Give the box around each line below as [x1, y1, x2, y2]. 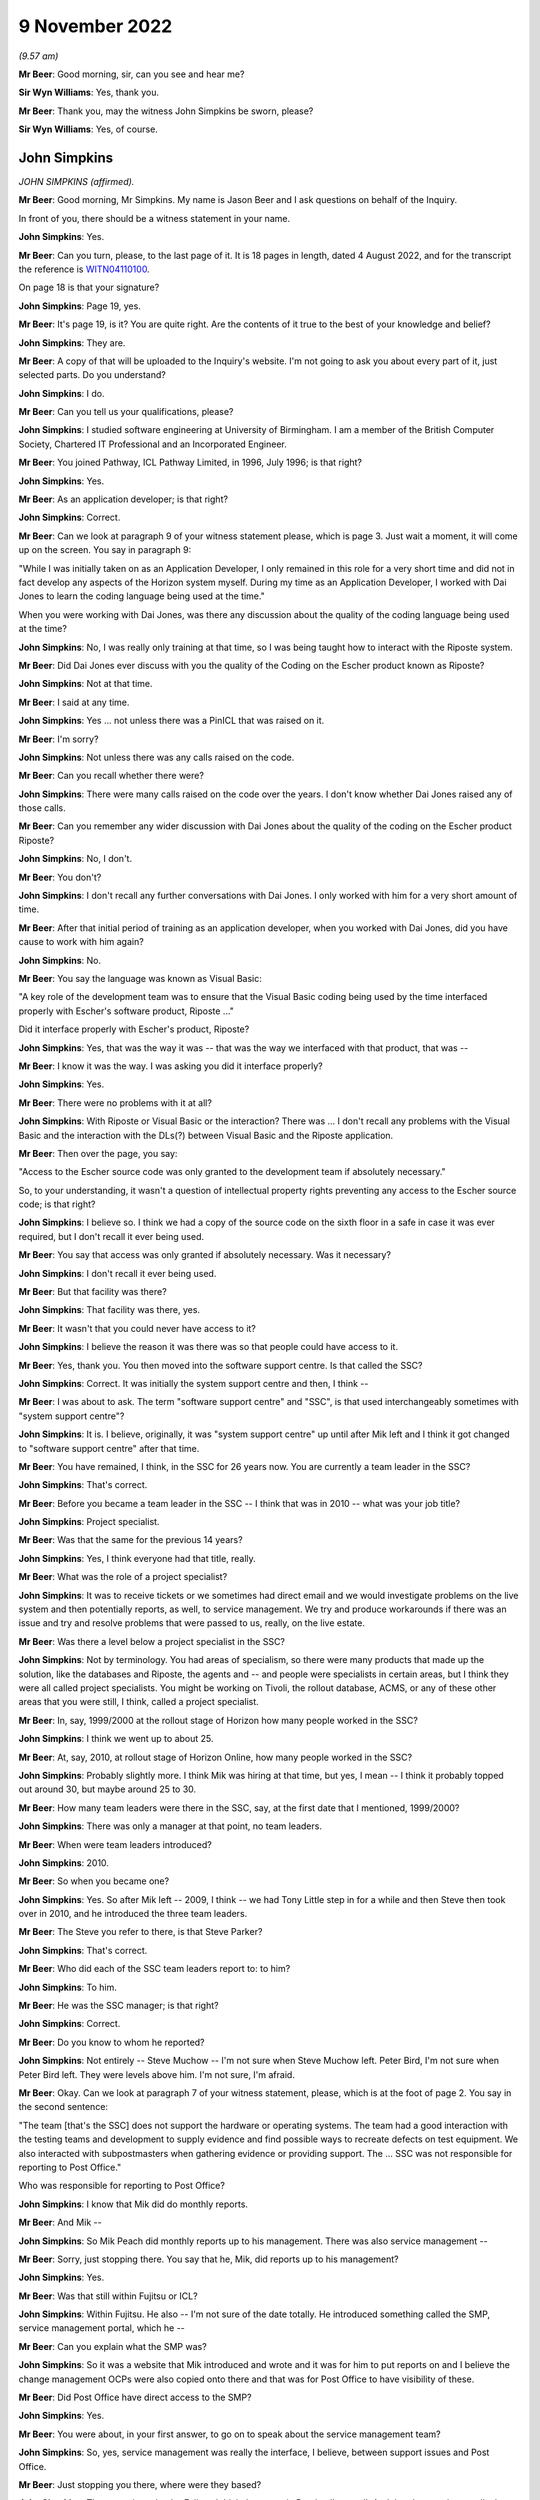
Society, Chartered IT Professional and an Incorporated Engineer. [18, 438, 287, 450]
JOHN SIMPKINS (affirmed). [18, 176, 135, 188]
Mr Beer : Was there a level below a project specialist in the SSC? [18, 1635, 285, 1647]
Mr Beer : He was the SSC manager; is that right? [18, 2000, 219, 2012]
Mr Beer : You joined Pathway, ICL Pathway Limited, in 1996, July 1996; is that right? [18, 456, 362, 469]
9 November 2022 [18, 15, 173, 37]
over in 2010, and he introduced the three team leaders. [18, 1908, 248, 1920]
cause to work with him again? [18, 936, 144, 948]
